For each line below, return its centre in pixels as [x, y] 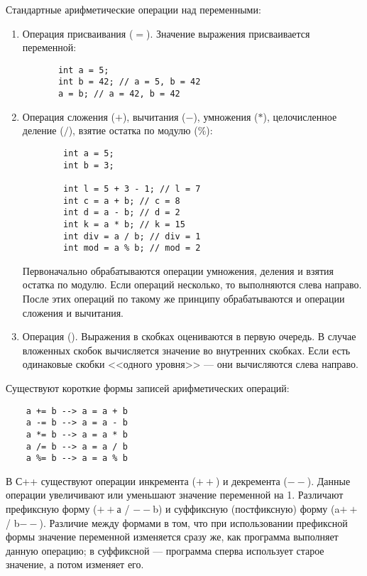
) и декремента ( [251, 480]
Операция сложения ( [69, 116]
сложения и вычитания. [73, 312]
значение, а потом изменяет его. [75, 564]
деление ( [43, 130]
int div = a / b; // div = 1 [132, 236]
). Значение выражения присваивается [228, 33]
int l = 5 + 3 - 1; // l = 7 [132, 189]
